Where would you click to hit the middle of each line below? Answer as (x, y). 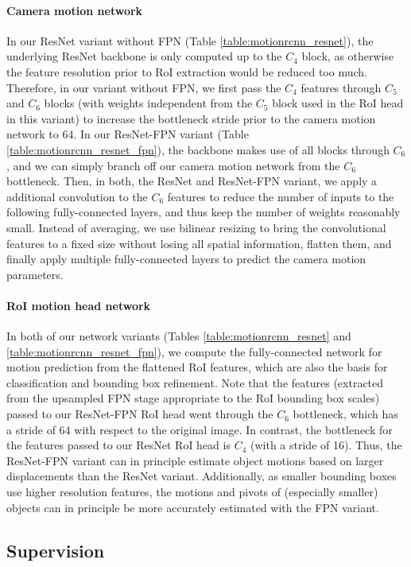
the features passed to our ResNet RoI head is (118, 445)
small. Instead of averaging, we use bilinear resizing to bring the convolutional (196, 227)
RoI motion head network (79, 305)
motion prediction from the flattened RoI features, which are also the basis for (197, 367)
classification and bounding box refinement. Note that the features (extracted (195, 382)
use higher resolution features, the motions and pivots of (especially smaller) (192, 492)
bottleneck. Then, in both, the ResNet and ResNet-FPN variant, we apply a (192, 181)
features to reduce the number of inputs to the (281, 196)
